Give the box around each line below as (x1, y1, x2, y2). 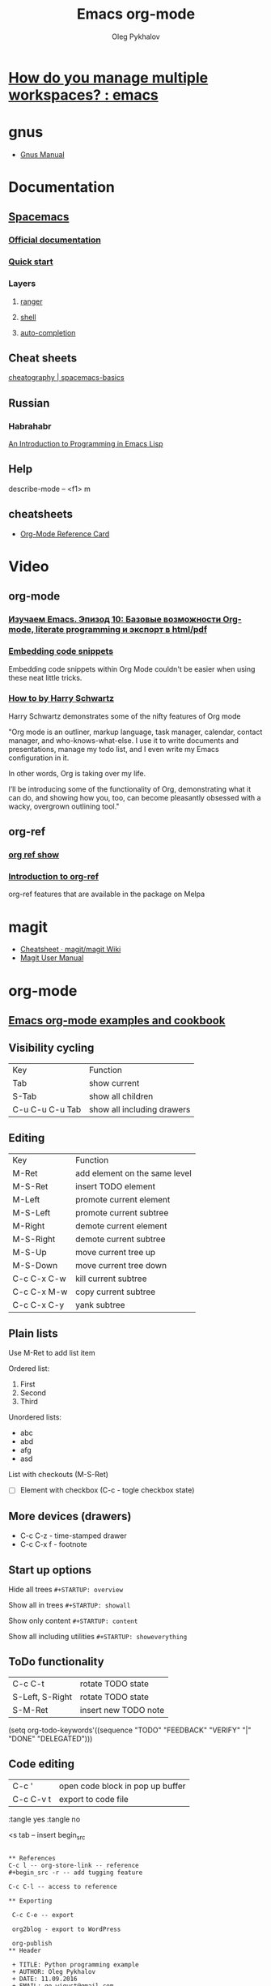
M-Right (12, 1220, 45, 1232)
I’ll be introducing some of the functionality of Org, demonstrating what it (8, 784, 252, 794)
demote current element (75, 1220, 167, 1232)
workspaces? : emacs (8, 86, 159, 104)
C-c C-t (12, 1678, 44, 1689)
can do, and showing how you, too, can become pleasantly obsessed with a (8, 792, 261, 802)
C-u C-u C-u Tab (12, 1104, 82, 1115)
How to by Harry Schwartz (8, 693, 115, 704)
